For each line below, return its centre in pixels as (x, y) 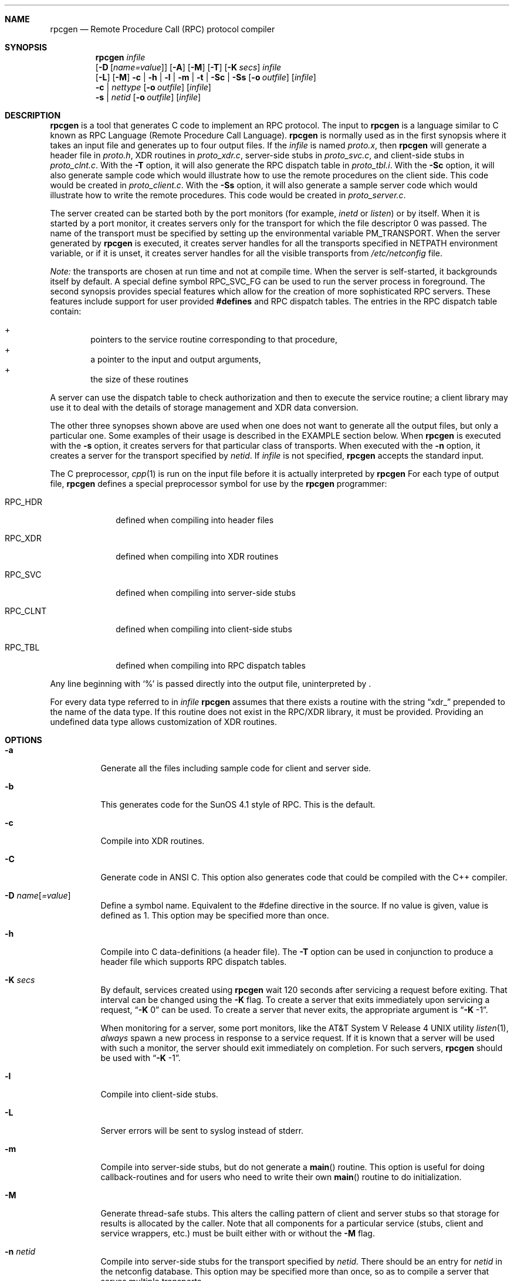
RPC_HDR (23, 502)
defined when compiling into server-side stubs (206, 593)
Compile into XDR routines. (153, 841)
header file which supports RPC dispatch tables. (194, 962)
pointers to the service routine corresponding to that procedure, (214, 339)
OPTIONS (23, 740)
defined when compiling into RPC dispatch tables (211, 665)
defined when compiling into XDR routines (197, 556)
